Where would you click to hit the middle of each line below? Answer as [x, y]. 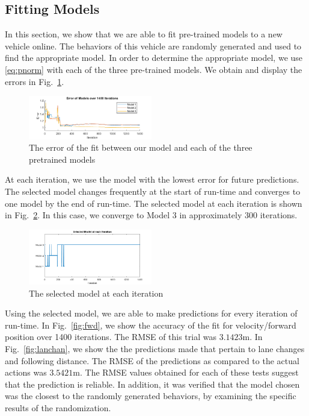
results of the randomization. [58, 407]
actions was [26, 372]
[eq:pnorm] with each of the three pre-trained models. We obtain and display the [154, 69]
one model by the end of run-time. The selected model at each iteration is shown [154, 203]
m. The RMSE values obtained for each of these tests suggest [186, 372]
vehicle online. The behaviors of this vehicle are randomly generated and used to [153, 46]
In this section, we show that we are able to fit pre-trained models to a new [144, 34]
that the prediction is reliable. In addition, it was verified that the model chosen [152, 384]
